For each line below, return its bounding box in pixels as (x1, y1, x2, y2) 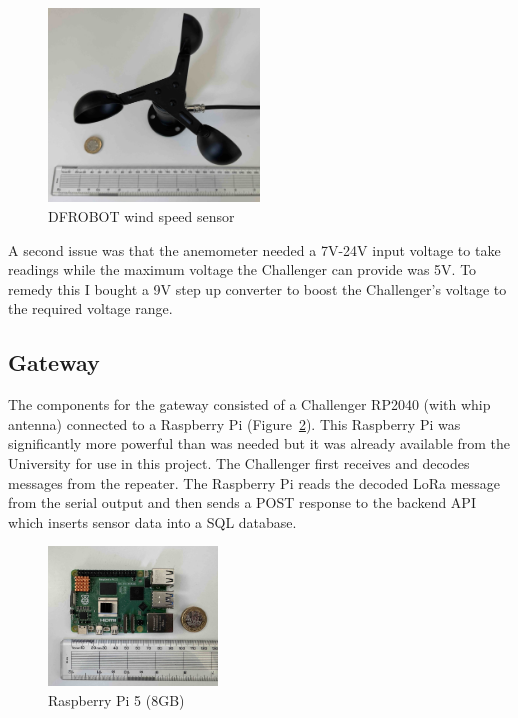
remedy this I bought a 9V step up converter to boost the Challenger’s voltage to (8, 278, 507, 299)
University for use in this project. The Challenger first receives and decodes (8, 452, 470, 473)
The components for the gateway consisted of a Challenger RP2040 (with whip (8, 394, 491, 415)
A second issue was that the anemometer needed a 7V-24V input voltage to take (8, 239, 501, 260)
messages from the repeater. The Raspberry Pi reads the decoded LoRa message (8, 472, 500, 493)
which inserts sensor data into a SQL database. (8, 511, 297, 532)
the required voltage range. (8, 298, 173, 319)
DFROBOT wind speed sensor (48, 205, 235, 226)
